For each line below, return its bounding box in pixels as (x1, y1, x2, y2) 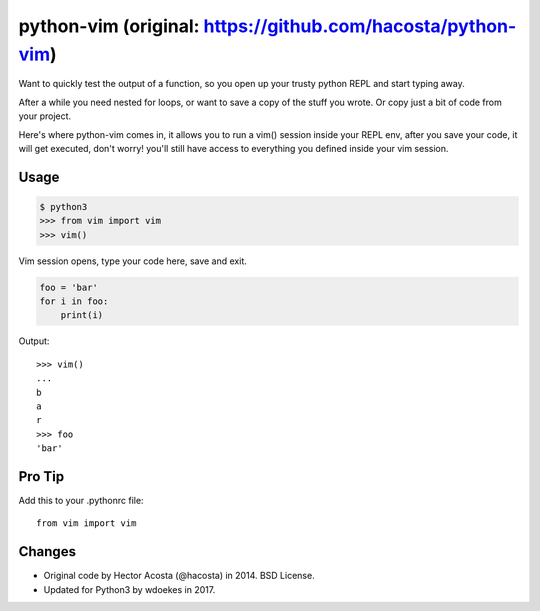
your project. (18, 110, 72, 122)
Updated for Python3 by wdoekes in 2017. (43, 583, 216, 595)
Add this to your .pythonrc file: (18, 495, 144, 507)
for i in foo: (39, 296, 109, 307)
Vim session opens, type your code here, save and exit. (18, 255, 247, 267)
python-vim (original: (18, 15, 200, 37)
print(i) (60, 310, 104, 321)
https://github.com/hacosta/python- (203, 15, 517, 37)
